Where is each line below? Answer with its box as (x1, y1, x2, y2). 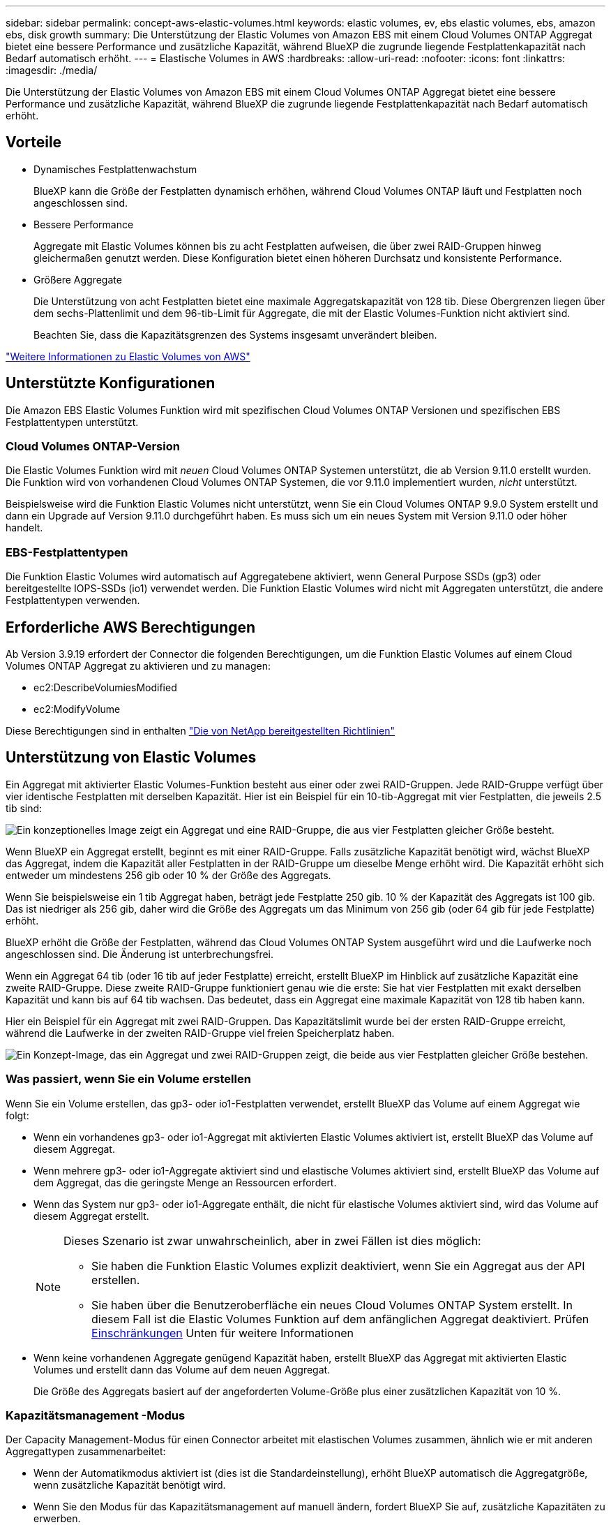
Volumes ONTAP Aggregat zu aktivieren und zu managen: (6, 660, 271, 672)
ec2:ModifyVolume (33, 703, 121, 716)
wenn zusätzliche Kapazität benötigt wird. (33, 1479, 226, 1491)
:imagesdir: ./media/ (6, 64, 98, 76)
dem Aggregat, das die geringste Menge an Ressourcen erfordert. (33, 1176, 337, 1188)
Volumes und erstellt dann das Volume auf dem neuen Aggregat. (33, 1363, 331, 1376)
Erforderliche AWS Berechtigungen (6, 618, 256, 636)
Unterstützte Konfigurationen (6, 374, 216, 392)
